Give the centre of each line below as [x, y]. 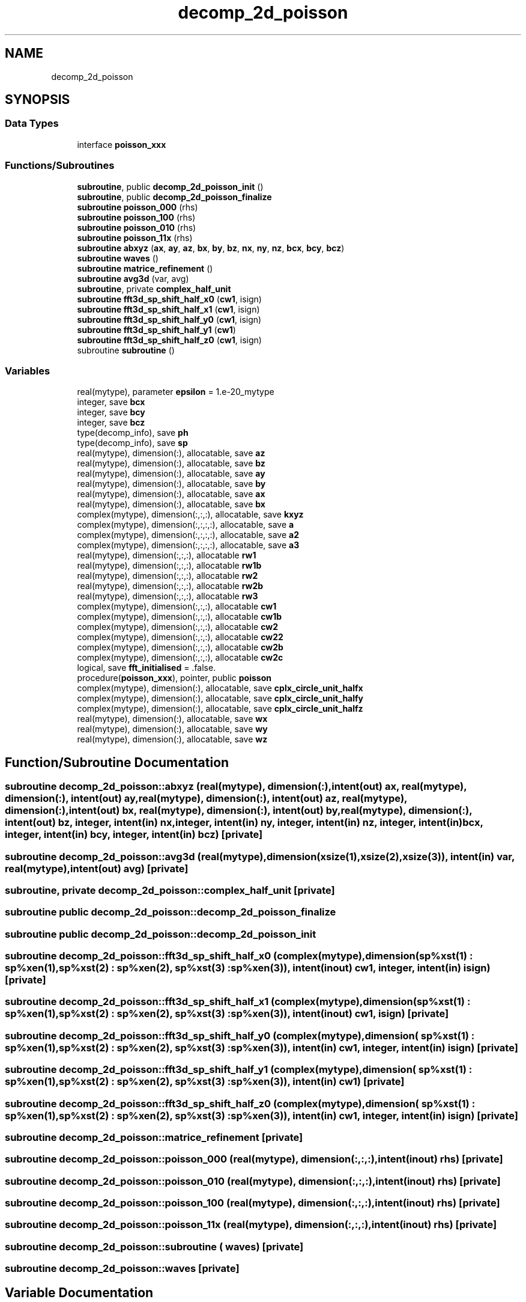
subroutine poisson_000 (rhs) [138, 207]
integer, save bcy [111, 412]
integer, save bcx [111, 402]
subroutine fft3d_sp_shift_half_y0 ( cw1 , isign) [169, 319]
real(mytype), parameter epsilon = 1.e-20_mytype [176, 392]
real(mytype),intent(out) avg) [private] [97, 868]
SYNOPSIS [38, 100]
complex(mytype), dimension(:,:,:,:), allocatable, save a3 [188, 545]
